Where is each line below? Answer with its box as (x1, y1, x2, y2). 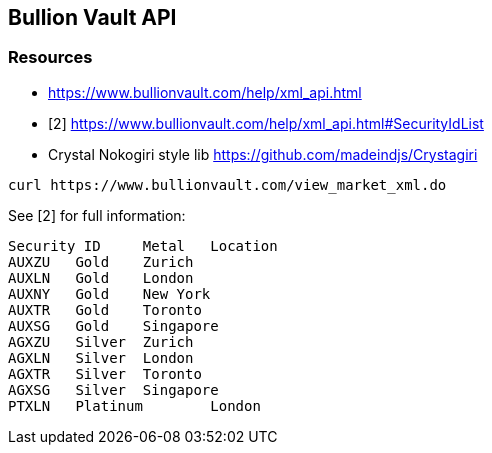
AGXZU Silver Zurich (8, 333, 194, 350)
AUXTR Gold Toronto (8, 301, 202, 318)
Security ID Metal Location (8, 237, 278, 254)
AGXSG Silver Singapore (8, 381, 219, 398)
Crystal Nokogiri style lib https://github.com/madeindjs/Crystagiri (48, 145, 478, 163)
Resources (8, 47, 93, 68)
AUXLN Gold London (8, 269, 194, 286)
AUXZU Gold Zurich (8, 253, 194, 270)
